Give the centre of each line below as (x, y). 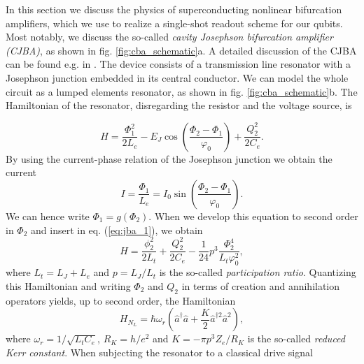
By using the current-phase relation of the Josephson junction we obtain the (169, 158)
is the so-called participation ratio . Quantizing (258, 272)
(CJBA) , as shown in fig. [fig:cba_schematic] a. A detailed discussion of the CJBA (181, 50)
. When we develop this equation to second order (253, 216)
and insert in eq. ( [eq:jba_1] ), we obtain (117, 230)
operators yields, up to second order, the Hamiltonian (121, 300)
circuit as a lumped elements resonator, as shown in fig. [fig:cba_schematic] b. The (182, 91)
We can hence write (48, 216)
